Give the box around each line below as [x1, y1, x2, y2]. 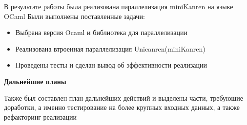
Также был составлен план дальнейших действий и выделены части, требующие [4, 92, 243, 103]
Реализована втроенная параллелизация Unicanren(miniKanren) [15, 43, 206, 54]
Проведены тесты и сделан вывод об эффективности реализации [15, 60, 207, 70]
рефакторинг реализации [4, 111, 77, 122]
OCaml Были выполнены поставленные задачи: [4, 11, 145, 21]
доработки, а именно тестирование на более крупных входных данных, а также [4, 102, 240, 112]
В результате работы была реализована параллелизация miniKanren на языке [4, 1, 233, 11]
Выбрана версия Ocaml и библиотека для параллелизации [15, 27, 187, 37]
